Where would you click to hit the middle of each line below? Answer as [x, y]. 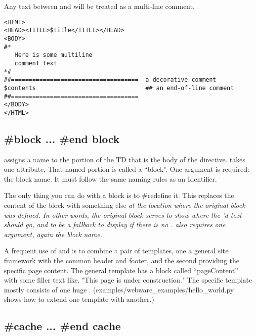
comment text [36, 63]
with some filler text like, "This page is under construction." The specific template [128, 280]
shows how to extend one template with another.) [79, 299]
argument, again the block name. [53, 234]
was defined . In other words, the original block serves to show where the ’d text [123, 215]
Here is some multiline [53, 55]
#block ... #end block [62, 138]
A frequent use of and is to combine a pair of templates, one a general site [116, 251]
